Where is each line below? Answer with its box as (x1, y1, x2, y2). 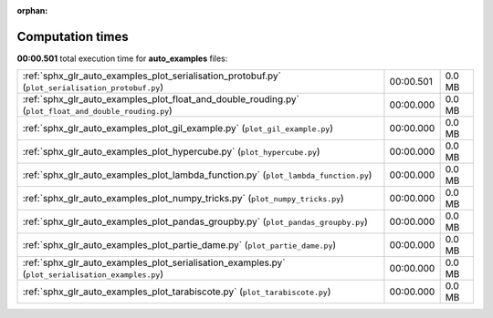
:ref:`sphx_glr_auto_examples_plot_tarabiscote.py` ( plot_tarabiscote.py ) (22, 285, 331, 298)
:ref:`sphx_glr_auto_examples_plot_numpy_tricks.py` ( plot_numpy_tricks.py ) (22, 192, 344, 205)
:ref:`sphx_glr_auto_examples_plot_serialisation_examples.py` (22, 256, 286, 269)
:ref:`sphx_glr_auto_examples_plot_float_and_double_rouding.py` (22, 93, 300, 106)
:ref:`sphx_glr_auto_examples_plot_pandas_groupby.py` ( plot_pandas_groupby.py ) (22, 215, 369, 228)
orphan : (16, 5, 48, 15)
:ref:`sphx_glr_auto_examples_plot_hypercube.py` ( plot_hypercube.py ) (22, 146, 320, 159)
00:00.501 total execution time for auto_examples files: (16, 53, 228, 64)
